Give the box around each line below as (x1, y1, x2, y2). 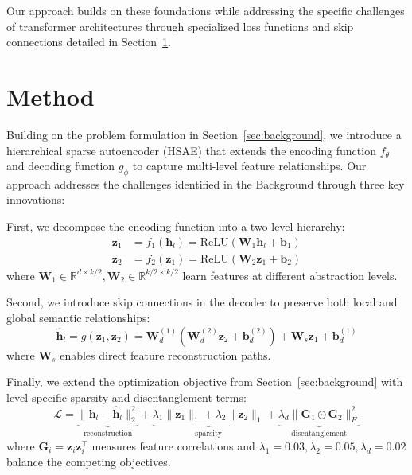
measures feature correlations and (91, 437, 255, 454)
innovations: (6, 191, 65, 208)
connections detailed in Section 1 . (6, 33, 171, 50)
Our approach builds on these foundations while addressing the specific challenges (6, 2, 405, 18)
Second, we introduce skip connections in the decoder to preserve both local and (6, 294, 398, 310)
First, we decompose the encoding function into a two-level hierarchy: (6, 218, 345, 235)
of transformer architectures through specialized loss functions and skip (6, 18, 354, 34)
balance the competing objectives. (6, 453, 171, 469)
